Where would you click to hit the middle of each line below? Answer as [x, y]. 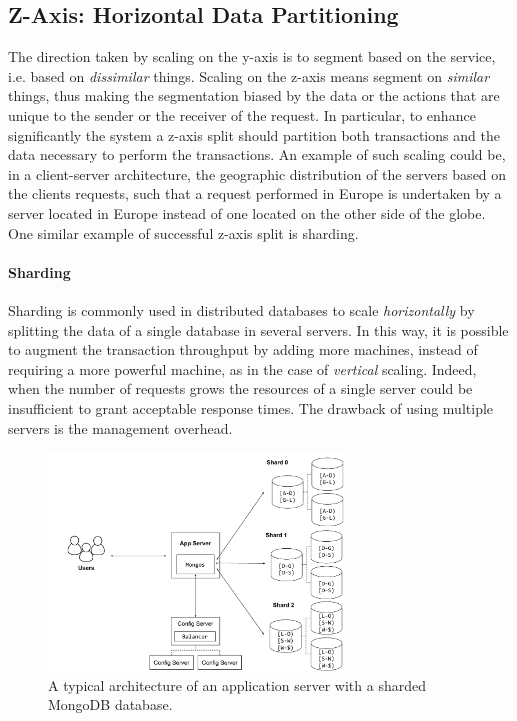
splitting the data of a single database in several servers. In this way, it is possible [258, 329]
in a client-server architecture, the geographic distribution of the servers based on [257, 173]
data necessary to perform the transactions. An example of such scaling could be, [257, 154]
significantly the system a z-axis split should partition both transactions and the [254, 134]
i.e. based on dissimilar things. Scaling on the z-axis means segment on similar [249, 75]
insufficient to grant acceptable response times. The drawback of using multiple [251, 407]
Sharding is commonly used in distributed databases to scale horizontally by [241, 309]
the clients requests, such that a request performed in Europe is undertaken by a [255, 193]
